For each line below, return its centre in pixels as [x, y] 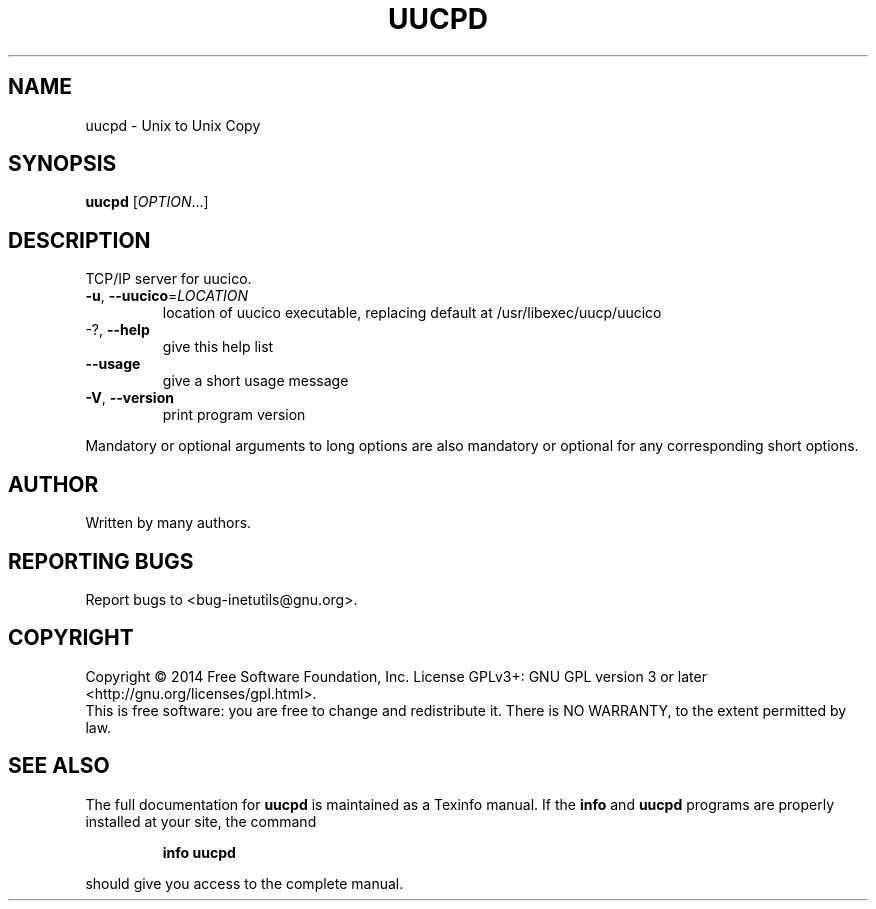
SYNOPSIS [62, 164]
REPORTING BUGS [101, 561]
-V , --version [129, 398]
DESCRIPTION [79, 240]
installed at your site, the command [201, 821]
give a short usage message [255, 381]
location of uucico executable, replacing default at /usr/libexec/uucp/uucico [412, 313]
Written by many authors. [168, 523]
